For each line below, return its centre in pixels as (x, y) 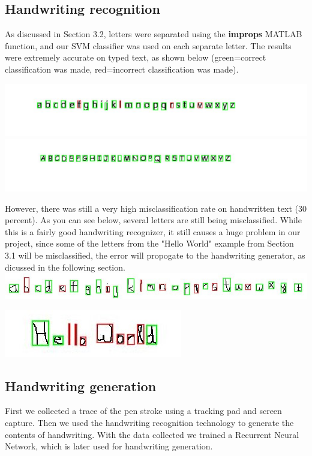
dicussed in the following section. (65, 267)
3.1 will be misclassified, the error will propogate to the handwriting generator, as (155, 255)
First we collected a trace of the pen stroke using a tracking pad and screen (143, 411)
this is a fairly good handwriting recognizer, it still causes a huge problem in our (153, 231)
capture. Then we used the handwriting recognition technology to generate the (149, 422)
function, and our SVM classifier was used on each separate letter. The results (148, 45)
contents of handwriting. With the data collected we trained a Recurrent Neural (152, 434)
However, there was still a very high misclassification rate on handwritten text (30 (156, 208)
